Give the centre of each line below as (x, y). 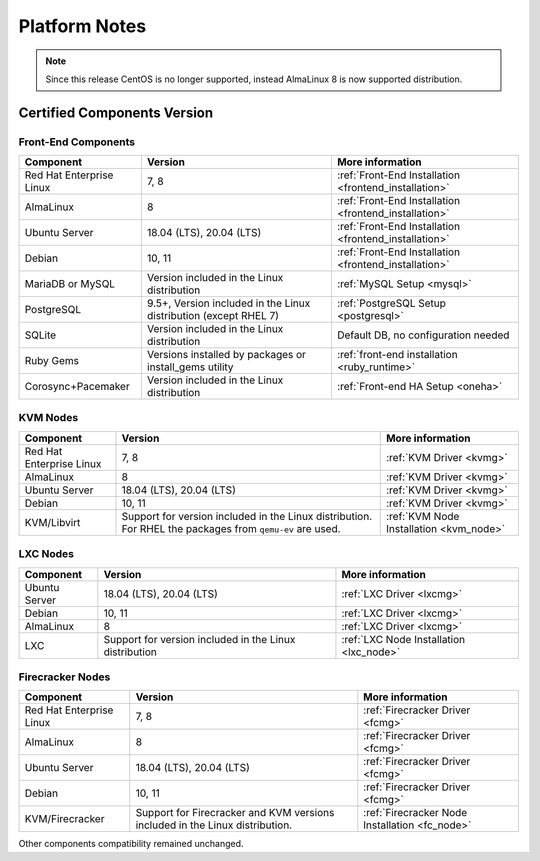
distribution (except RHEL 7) (213, 316)
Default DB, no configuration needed (423, 335)
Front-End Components (76, 142)
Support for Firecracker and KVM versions (235, 813)
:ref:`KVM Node (422, 516)
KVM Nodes (48, 418)
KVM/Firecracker (64, 819)
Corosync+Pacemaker (77, 387)
